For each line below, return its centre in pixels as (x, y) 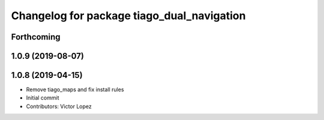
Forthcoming (36, 37)
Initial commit (43, 98)
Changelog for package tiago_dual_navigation (128, 16)
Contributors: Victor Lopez (59, 106)
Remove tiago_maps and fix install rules (75, 89)
